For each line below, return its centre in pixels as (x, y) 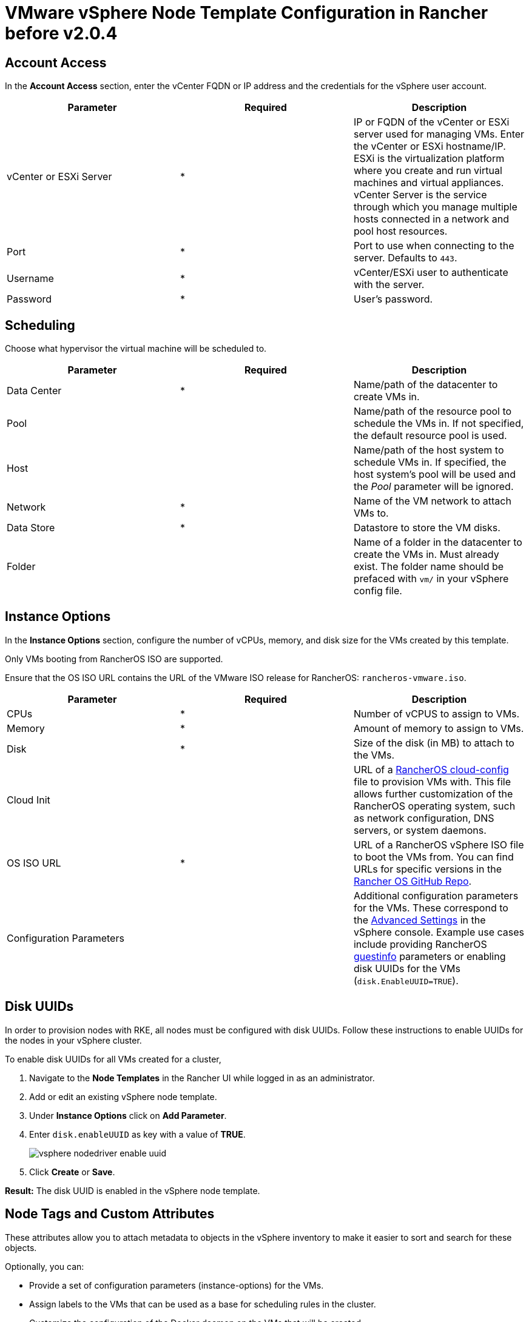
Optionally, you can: (45, 1266)
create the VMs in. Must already (426, 555)
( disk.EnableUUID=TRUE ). (406, 980)
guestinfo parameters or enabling (430, 956)
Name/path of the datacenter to (426, 385)
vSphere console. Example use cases (439, 932)
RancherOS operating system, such (434, 806)
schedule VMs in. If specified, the (430, 462)
